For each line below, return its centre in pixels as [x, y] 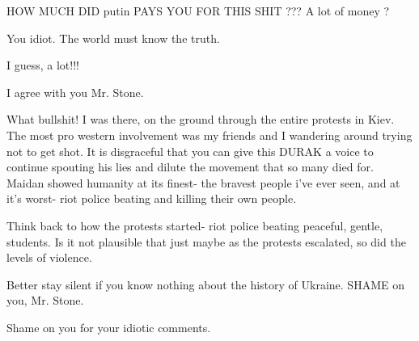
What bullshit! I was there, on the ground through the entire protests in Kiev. [201, 119]
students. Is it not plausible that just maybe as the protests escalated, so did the [206, 241]
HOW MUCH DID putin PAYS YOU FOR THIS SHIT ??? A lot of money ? [198, 11]
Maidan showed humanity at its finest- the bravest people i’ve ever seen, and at [203, 182]
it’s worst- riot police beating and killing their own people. [152, 198]
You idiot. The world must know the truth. [113, 38]
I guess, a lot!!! [43, 65]
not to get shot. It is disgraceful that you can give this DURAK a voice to [190, 151]
